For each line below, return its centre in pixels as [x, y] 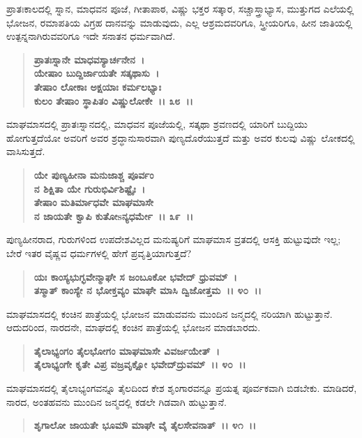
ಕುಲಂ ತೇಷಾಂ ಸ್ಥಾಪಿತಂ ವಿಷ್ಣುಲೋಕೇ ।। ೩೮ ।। [113, 100]
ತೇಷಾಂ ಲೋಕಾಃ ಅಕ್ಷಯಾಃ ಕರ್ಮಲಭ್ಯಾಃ [97, 86]
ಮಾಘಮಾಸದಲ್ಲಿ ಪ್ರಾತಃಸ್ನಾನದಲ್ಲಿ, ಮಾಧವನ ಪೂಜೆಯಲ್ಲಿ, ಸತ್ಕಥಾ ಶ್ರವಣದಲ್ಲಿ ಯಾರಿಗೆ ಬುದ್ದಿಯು [157, 124]
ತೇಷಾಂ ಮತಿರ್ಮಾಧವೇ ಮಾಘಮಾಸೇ [94, 202]
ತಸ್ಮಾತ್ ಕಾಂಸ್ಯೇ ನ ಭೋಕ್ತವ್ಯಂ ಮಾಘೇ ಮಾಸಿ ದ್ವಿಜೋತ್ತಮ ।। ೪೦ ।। [148, 290]
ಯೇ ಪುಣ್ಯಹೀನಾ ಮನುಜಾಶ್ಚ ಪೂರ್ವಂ [94, 174]
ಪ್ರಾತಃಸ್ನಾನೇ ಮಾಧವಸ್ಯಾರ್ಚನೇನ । [89, 59]
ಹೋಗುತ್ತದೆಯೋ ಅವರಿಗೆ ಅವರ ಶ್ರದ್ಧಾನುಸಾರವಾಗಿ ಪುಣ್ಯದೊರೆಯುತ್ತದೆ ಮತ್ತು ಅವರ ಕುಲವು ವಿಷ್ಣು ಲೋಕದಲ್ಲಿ [181, 137]
